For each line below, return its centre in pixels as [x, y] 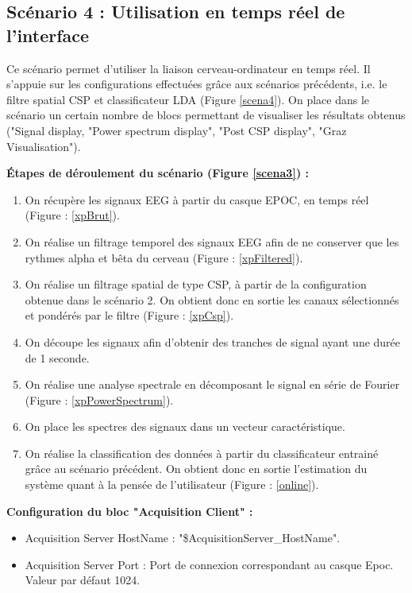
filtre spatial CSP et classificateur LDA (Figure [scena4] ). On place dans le [188, 99]
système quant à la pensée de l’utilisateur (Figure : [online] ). [172, 484]
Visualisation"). [44, 146]
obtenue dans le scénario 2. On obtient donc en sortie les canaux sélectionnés [212, 299]
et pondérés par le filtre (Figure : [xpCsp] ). [129, 315]
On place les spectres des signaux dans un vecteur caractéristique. [185, 426]
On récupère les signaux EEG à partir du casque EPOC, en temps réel [197, 199]
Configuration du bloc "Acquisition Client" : [130, 511]
